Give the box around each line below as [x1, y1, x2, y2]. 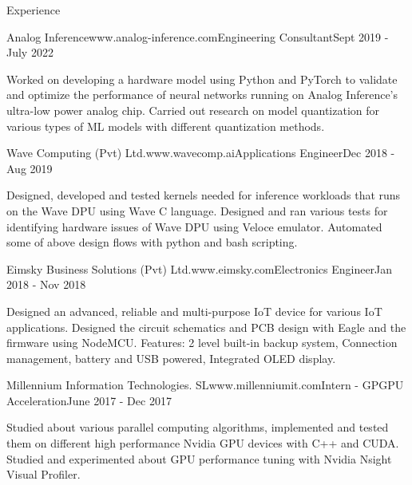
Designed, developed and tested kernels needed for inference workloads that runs [6, 187, 401, 203]
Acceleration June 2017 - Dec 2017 [6, 392, 172, 408]
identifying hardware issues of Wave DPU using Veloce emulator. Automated [6, 218, 382, 235]
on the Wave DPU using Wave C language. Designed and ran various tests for [6, 202, 388, 219]
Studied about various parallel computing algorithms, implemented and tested [6, 419, 389, 436]
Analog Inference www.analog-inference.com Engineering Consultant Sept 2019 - [6, 28, 389, 45]
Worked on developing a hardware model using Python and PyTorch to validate [6, 70, 398, 87]
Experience [6, 2, 61, 18]
